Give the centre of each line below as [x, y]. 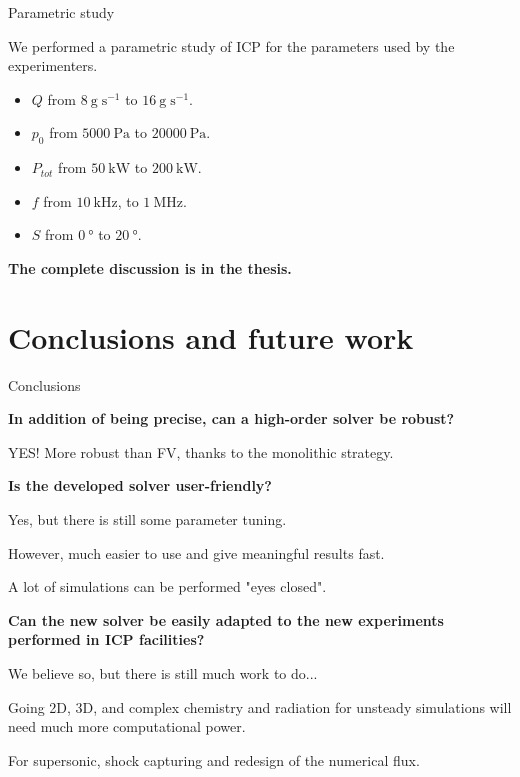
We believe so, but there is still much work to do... [163, 673]
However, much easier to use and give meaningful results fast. [196, 552]
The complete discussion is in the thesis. [150, 267]
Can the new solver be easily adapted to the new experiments [226, 619]
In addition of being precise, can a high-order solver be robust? [231, 418]
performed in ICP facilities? [106, 639]
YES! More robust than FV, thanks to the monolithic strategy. [201, 451]
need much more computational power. [127, 726]
